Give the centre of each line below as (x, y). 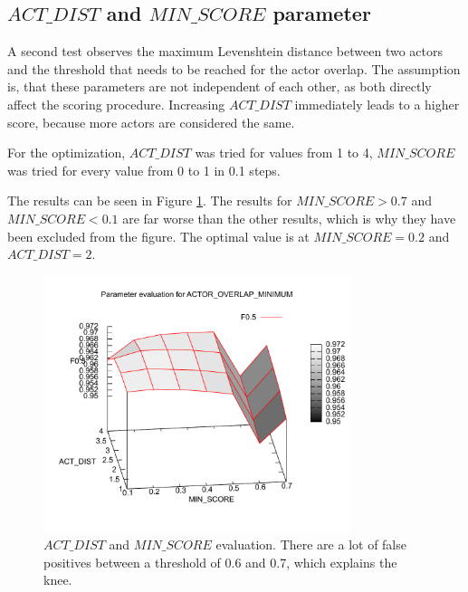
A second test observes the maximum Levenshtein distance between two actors (225, 51)
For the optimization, (67, 153)
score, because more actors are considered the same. (151, 122)
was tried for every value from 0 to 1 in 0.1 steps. (144, 170)
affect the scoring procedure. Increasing (116, 104)
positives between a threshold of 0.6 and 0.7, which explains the (220, 562)
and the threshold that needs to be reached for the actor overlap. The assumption (234, 68)
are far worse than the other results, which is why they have (289, 218)
